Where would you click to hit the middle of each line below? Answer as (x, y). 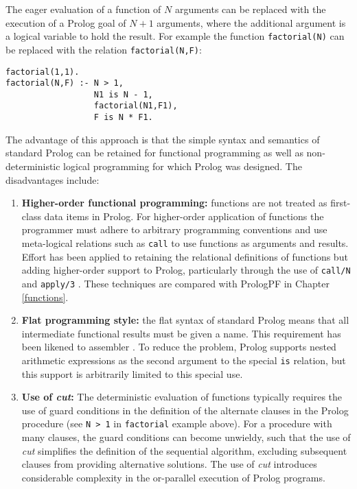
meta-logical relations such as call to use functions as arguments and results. (185, 242)
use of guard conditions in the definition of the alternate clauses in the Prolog (185, 410)
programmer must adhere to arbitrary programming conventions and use (174, 229)
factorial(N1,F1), (136, 106)
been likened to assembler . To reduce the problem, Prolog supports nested (179, 347)
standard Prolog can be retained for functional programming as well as (154, 153)
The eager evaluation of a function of (83, 9)
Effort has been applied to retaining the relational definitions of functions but (185, 256)
